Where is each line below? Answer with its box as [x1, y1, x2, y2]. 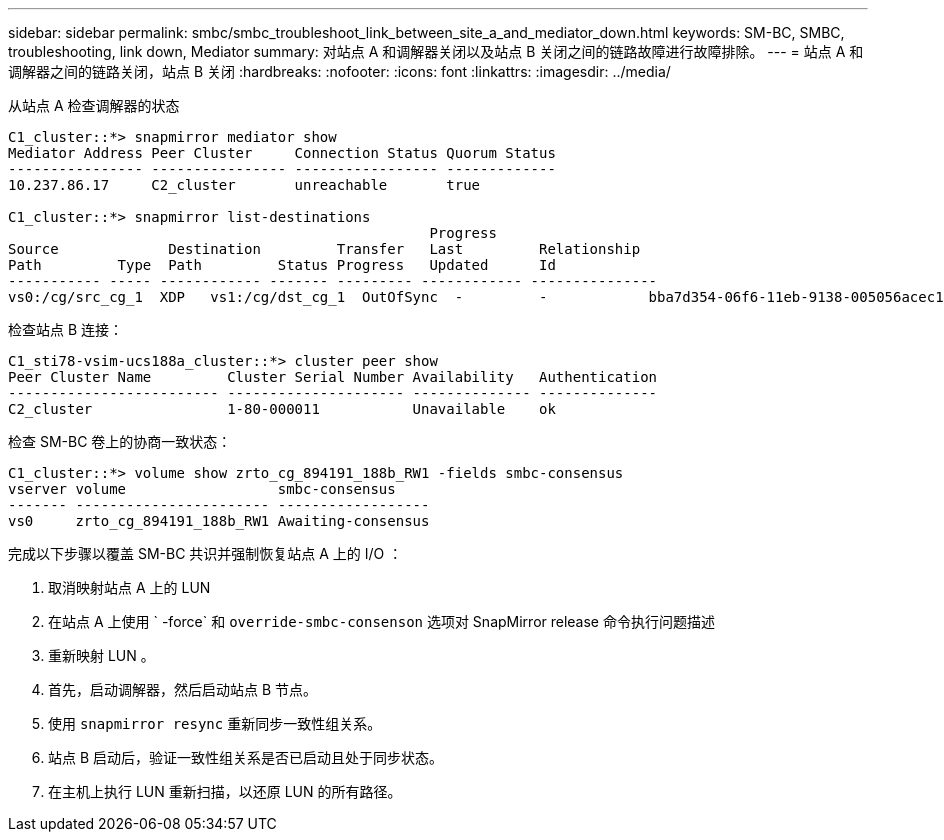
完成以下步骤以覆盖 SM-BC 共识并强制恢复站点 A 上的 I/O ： [8, 545, 403, 562]
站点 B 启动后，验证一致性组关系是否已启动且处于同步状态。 [48, 749, 444, 766]
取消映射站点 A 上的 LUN [48, 579, 211, 596]
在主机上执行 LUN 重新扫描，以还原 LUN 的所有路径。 [48, 783, 402, 800]
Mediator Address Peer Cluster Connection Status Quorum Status [8, 145, 556, 161]
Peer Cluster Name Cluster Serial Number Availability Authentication [8, 369, 658, 385]
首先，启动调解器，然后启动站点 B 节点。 [48, 681, 318, 698]
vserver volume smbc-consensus [8, 481, 396, 497]
